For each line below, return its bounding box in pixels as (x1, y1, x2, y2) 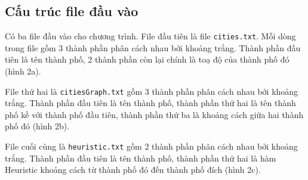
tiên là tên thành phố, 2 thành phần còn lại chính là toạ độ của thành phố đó (5, 53, 289, 66)
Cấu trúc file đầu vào (5, 2, 138, 20)
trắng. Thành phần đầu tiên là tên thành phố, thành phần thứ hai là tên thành (5, 97, 296, 109)
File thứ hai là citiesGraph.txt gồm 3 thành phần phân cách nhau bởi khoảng (5, 85, 298, 97)
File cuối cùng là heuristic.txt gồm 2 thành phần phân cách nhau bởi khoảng (5, 140, 298, 153)
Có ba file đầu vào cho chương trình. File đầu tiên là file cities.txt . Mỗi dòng (5, 30, 296, 42)
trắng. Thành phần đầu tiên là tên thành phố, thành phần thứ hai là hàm (5, 151, 276, 164)
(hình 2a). (5, 65, 41, 77)
